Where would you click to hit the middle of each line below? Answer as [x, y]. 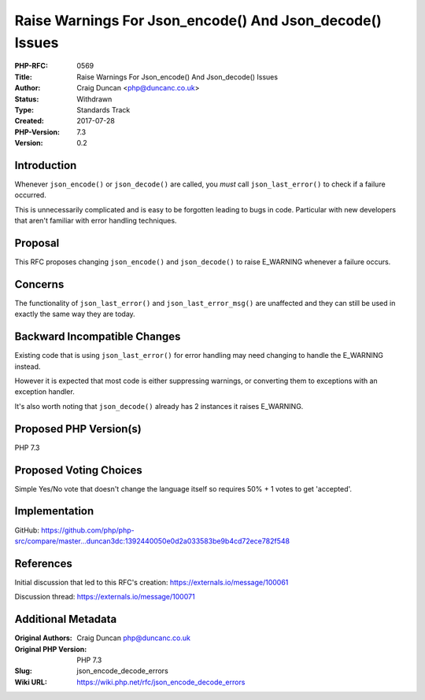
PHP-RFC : [31, 66]
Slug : [24, 671]
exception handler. [44, 392]
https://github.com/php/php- [87, 530]
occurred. [30, 195]
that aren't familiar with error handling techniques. [96, 221]
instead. [28, 367]
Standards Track [103, 109]
